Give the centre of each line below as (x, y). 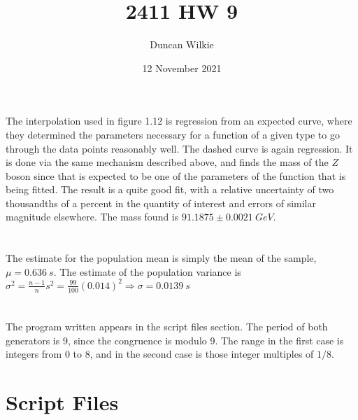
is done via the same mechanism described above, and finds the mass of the (167, 162)
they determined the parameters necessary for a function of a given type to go (173, 134)
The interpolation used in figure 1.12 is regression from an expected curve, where (179, 121)
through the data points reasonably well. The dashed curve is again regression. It (179, 148)
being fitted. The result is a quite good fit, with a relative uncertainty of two (170, 189)
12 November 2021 (182, 68)
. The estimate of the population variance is (147, 271)
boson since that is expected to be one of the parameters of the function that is (176, 175)
